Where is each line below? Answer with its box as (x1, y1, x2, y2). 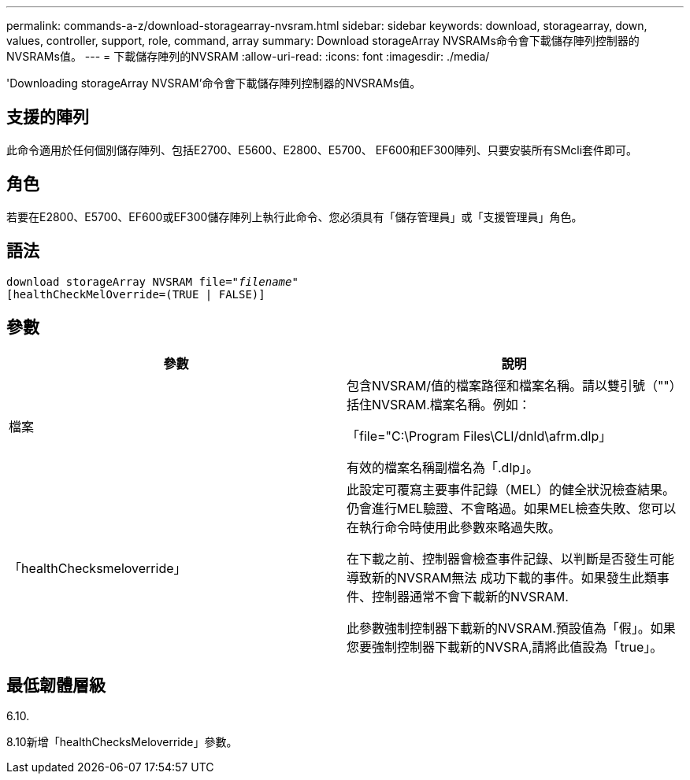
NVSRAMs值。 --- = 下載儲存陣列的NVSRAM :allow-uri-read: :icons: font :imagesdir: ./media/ (6, 50, 490, 63)
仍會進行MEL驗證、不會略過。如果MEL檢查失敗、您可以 (347, 501, 677, 517)
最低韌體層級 (6, 675, 106, 695)
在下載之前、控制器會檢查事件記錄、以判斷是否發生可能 (347, 551, 675, 567)
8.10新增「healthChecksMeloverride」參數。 (6, 735, 238, 749)
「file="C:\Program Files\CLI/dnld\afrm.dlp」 (347, 428, 612, 445)
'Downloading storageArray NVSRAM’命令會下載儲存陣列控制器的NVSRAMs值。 (6, 76, 421, 90)
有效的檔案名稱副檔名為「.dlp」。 (347, 460, 540, 476)
